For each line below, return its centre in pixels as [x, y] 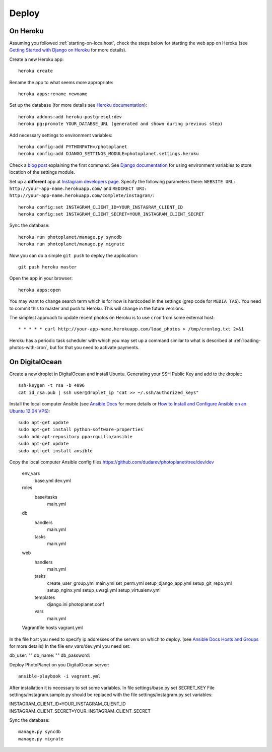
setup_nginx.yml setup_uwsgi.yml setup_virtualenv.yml [104, 590]
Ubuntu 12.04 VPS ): [30, 411]
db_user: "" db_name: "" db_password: [50, 655]
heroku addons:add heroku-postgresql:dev [70, 117]
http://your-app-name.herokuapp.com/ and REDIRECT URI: [78, 188]
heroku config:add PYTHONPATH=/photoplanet [73, 147]
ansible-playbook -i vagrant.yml [59, 676]
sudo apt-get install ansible [56, 451]
